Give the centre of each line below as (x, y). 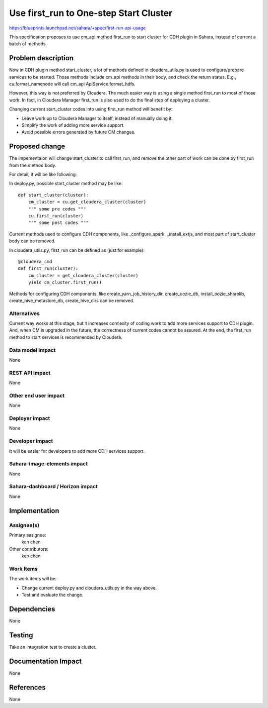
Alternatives (24, 313)
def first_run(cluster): (48, 268)
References (27, 687)
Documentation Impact (45, 661)
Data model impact (33, 350)
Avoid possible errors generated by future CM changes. (78, 132)
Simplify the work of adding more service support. (73, 125)
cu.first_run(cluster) (56, 216)
